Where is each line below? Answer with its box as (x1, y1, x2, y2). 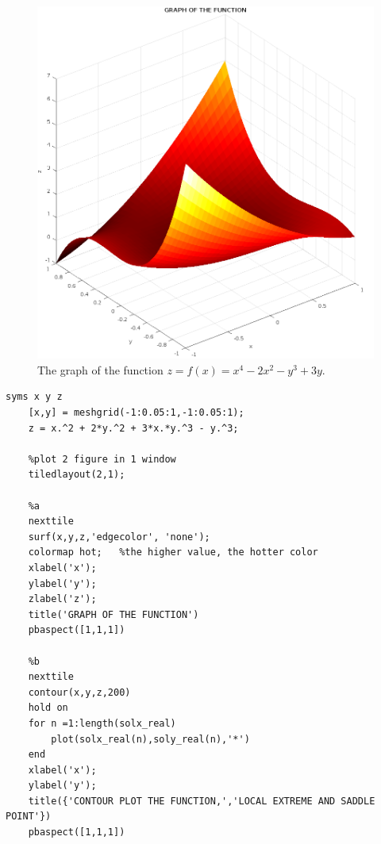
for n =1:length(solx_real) (28, 717, 176, 729)
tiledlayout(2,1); (28, 469, 125, 481)
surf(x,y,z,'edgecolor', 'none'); (28, 531, 210, 543)
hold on (28, 702, 68, 714)
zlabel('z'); (28, 593, 97, 605)
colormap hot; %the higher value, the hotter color (28, 547, 318, 558)
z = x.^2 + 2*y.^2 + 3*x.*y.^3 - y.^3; (28, 422, 239, 434)
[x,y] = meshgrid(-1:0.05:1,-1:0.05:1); (28, 407, 244, 419)
